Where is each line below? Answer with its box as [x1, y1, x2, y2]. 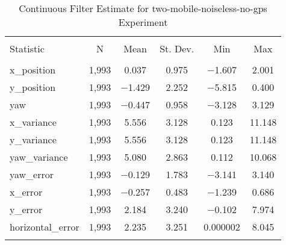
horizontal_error [10, 220, 79, 234]
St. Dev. [160, 42, 194, 55]
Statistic [10, 42, 45, 55]
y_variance [10, 132, 57, 146]
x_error [10, 185, 43, 199]
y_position [10, 80, 56, 94]
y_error [10, 202, 43, 216]
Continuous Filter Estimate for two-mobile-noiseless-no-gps [19, 1, 267, 15]
